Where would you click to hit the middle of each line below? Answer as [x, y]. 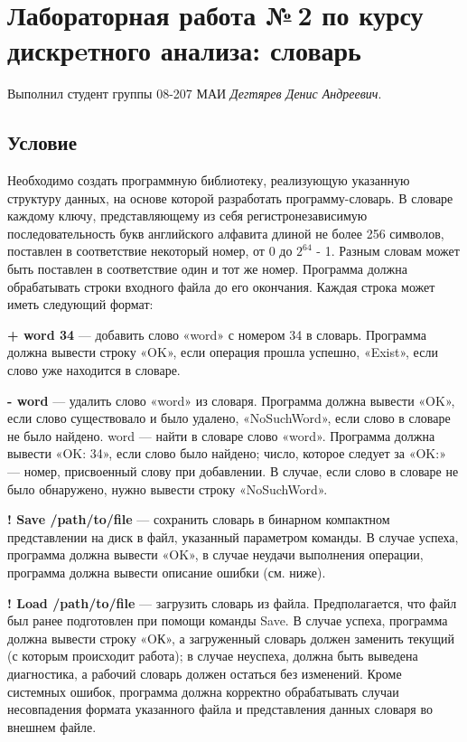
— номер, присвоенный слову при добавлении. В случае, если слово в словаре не [233, 471]
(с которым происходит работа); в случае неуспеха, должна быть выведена [213, 656]
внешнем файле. [52, 726]
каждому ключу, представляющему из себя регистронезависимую [187, 216]
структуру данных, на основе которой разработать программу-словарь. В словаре [230, 197]
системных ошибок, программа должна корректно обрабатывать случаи [203, 691]
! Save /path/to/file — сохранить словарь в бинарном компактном [199, 519]
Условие [42, 142]
